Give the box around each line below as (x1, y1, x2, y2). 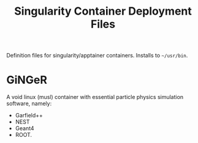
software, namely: (6, 100, 52, 108)
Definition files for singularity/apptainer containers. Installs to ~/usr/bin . (6, 52, 188, 59)
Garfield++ (15, 112, 43, 119)
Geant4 (15, 125, 35, 132)
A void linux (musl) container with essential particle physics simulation (6, 94, 184, 101)
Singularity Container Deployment (14, 4, 192, 18)
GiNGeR (6, 73, 48, 87)
